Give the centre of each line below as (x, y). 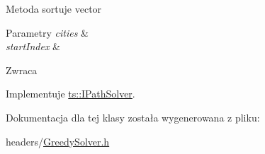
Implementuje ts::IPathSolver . (71, 94)
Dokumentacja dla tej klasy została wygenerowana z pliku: (133, 117)
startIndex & (33, 46)
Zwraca (22, 70)
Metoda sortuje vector (54, 8)
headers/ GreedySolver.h (58, 141)
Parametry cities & (47, 32)
